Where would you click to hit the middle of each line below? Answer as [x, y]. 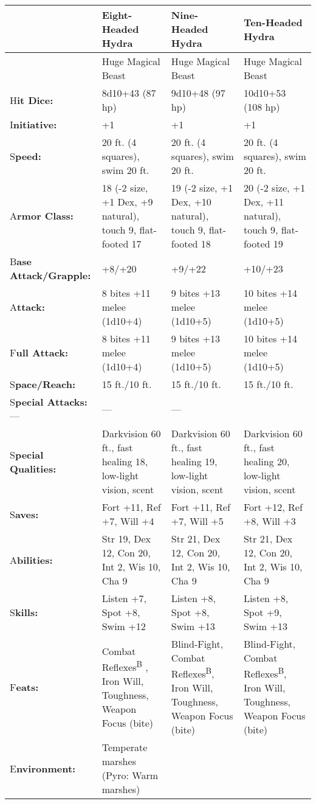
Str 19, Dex [126, 539]
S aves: [24, 514]
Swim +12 [124, 626]
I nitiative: [33, 124]
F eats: [24, 687]
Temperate [125, 747]
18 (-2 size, [125, 188]
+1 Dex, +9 [127, 202]
